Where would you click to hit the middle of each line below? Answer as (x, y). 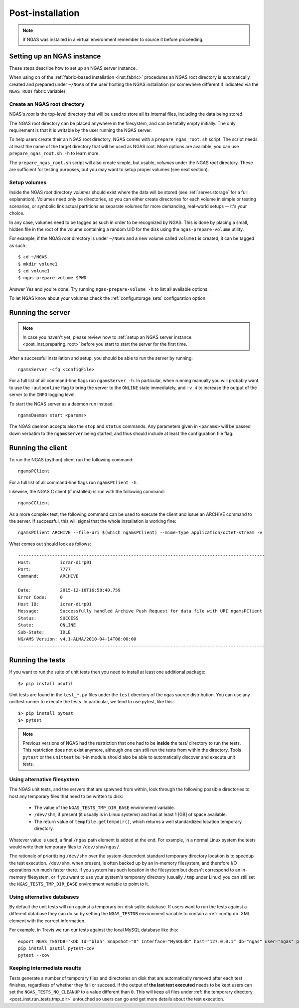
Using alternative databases (44, 897)
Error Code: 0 (41, 597)
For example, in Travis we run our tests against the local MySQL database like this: (94, 930)
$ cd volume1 (34, 271)
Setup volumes (28, 182)
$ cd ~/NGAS (33, 257)
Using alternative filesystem (44, 779)
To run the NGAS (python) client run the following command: (72, 459)
